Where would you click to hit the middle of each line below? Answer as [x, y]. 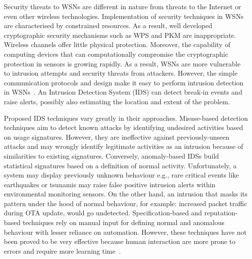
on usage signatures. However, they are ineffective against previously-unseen [117, 137]
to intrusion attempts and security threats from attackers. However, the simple [121, 73]
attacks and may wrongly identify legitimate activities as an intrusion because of [124, 146]
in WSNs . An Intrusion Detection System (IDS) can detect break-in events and [123, 92]
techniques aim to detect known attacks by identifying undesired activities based [124, 127]
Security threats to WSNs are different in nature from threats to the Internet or [123, 6]
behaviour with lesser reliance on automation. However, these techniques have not [125, 232]
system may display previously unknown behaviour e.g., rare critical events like [121, 175]
